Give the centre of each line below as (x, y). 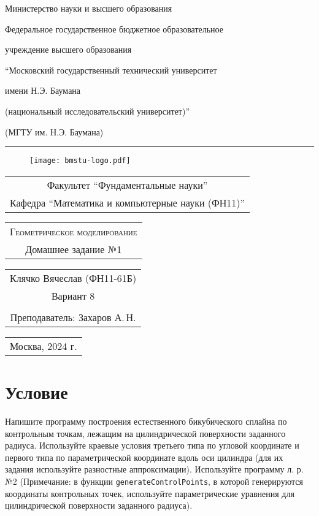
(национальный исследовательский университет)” (98, 111)
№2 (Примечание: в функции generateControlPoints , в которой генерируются (154, 481)
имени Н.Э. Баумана (43, 90)
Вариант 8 (73, 295)
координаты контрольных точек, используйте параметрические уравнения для (150, 493)
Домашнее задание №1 (74, 249)
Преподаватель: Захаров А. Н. (73, 317)
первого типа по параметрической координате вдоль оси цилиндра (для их (144, 457)
